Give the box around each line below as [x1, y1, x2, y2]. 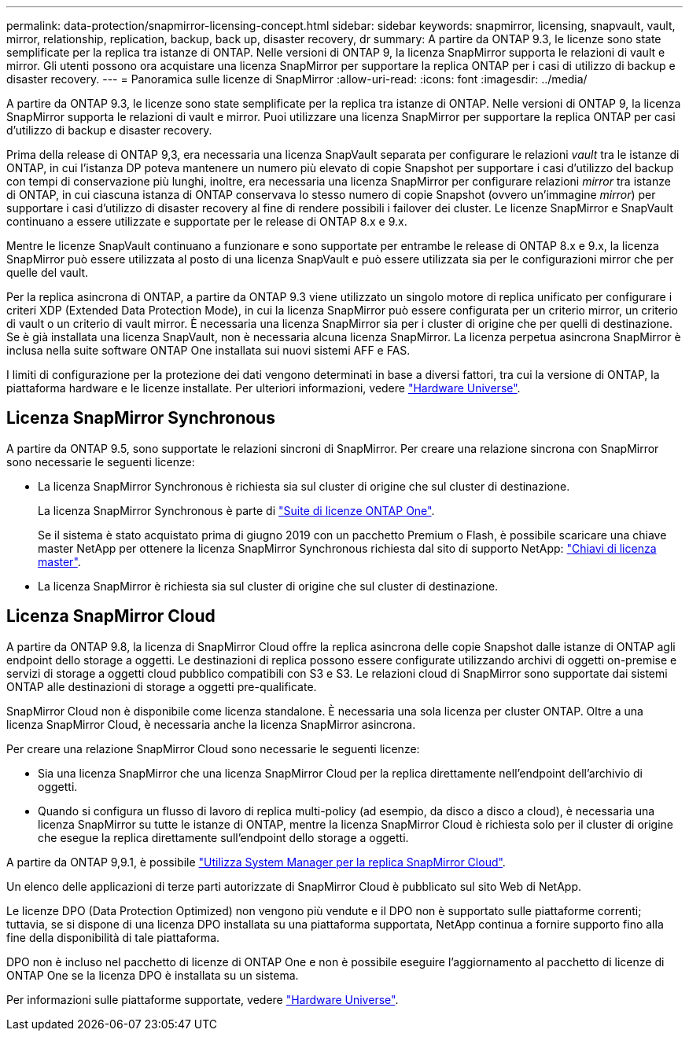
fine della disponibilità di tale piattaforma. [6, 930, 220, 944]
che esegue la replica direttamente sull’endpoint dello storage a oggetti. [38, 830, 409, 844]
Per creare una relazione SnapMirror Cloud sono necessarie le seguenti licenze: [6, 741, 420, 756]
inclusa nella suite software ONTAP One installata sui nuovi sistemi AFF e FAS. [6, 344, 411, 357]
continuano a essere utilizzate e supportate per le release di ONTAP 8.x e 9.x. [6, 215, 407, 228]
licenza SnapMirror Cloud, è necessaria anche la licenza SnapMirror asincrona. [6, 717, 416, 731]
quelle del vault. [6, 266, 89, 279]
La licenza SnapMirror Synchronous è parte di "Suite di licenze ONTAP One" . [38, 503, 435, 517]
